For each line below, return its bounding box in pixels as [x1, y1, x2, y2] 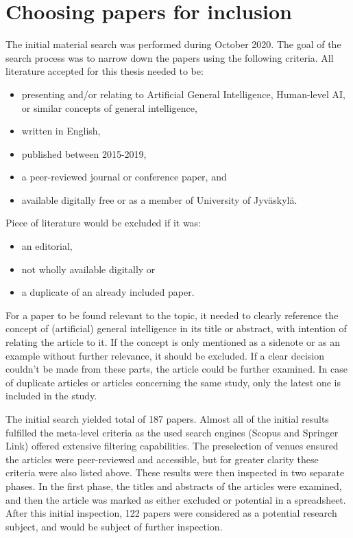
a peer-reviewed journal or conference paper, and [21, 169, 227, 184]
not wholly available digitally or [21, 261, 156, 276]
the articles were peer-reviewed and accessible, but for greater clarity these [5, 452, 319, 466]
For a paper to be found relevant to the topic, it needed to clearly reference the [5, 307, 339, 322]
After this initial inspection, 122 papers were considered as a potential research [5, 506, 337, 520]
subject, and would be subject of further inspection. [5, 519, 223, 533]
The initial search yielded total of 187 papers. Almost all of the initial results [5, 412, 329, 425]
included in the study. [5, 388, 97, 403]
